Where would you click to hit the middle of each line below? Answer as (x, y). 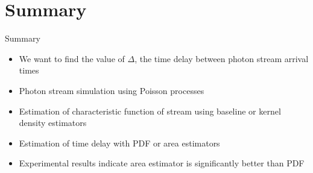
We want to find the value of (72, 58)
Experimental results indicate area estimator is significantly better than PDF (162, 163)
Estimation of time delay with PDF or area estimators (119, 143)
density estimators (53, 123)
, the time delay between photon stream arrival (222, 58)
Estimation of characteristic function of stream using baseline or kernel (150, 111)
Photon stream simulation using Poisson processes (112, 90)
